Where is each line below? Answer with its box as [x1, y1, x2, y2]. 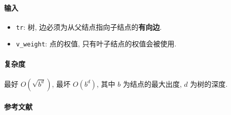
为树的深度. [190, 78, 228, 89]
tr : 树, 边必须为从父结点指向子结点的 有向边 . [16, 21, 162, 32]
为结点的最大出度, [123, 78, 182, 89]
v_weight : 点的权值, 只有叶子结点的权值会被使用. [16, 38, 177, 49]
